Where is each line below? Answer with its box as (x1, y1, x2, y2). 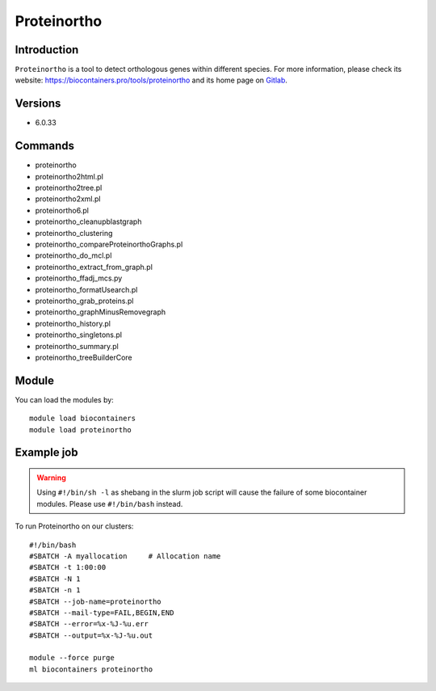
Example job (15, 445, 78, 460)
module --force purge (29, 653, 115, 663)
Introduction (15, 43, 79, 57)
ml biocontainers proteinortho (29, 664, 153, 674)
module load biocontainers (29, 414, 136, 423)
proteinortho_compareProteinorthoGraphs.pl (35, 239, 183, 249)
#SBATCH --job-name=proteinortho (29, 596, 161, 606)
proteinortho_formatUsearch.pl (35, 284, 138, 294)
